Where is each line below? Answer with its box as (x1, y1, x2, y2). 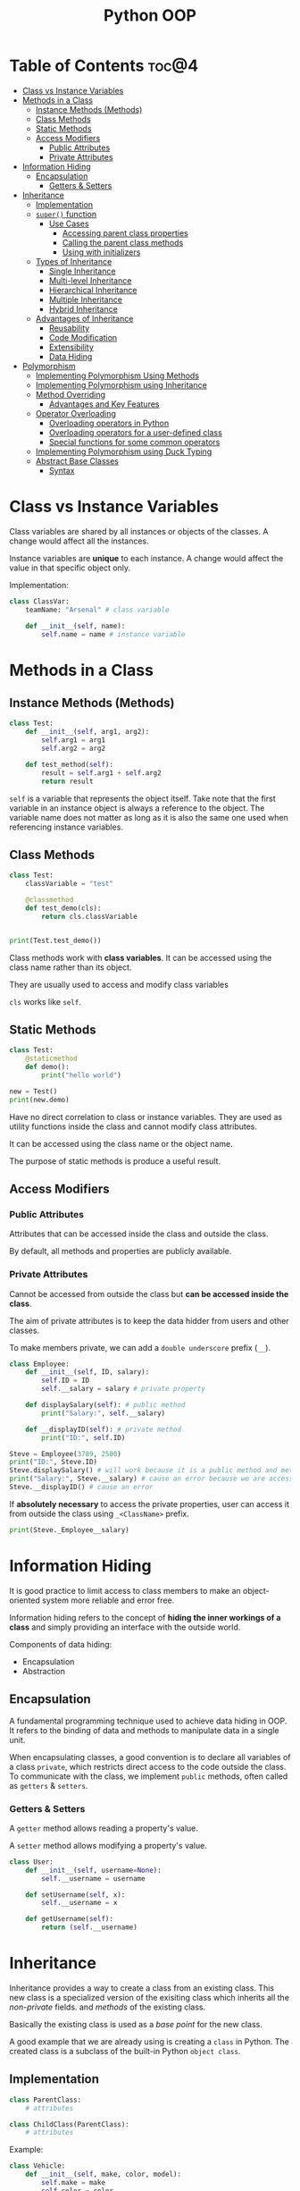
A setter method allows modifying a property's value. (9, 1840, 207, 1850)
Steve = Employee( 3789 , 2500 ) (9, 1449, 122, 1458)
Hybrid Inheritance (48, 303, 118, 314)
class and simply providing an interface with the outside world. (9, 1622, 241, 1632)
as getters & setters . (9, 1780, 88, 1791)
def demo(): (25, 1063, 70, 1072)
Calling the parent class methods (62, 237, 184, 248)
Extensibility (48, 341, 94, 352)
